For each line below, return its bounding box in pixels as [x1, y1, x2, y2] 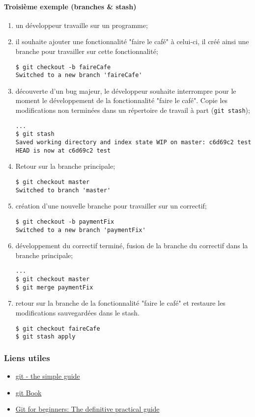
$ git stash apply [15, 333, 76, 340]
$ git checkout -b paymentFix [15, 218, 114, 225]
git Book [15, 387, 42, 397]
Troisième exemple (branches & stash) [4, 1, 137, 11]
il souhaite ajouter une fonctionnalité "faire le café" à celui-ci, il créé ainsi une [15, 36, 249, 47]
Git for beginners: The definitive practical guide [15, 404, 160, 414]
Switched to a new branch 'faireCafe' [15, 72, 142, 79]
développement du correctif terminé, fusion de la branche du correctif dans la [15, 240, 248, 251]
